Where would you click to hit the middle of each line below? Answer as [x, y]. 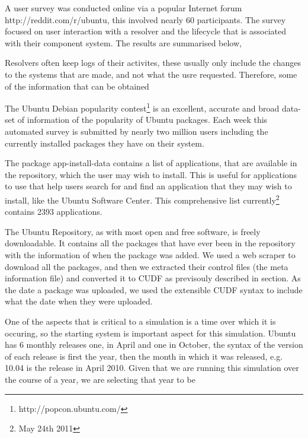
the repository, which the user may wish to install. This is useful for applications [151, 174]
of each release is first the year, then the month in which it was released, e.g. [144, 356]
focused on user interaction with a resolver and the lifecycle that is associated [146, 31]
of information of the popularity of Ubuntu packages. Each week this [142, 120]
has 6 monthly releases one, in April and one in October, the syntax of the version [154, 345]
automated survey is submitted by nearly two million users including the [137, 131]
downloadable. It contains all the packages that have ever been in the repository [150, 243]
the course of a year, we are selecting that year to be [100, 379]
